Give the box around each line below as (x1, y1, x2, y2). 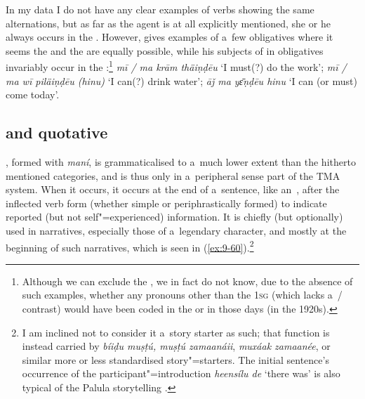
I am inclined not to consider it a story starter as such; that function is (22, 325, 330, 339)
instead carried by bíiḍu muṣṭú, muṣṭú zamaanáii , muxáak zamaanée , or (22, 339, 331, 353)
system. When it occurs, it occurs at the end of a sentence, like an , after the (6, 182, 340, 197)
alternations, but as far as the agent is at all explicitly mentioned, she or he (6, 15, 331, 30)
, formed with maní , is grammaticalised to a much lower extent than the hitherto (6, 155, 356, 169)
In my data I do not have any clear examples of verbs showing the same (6, 2, 314, 16)
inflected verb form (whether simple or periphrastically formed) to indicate (6, 195, 327, 210)
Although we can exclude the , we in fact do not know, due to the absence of (22, 273, 353, 288)
